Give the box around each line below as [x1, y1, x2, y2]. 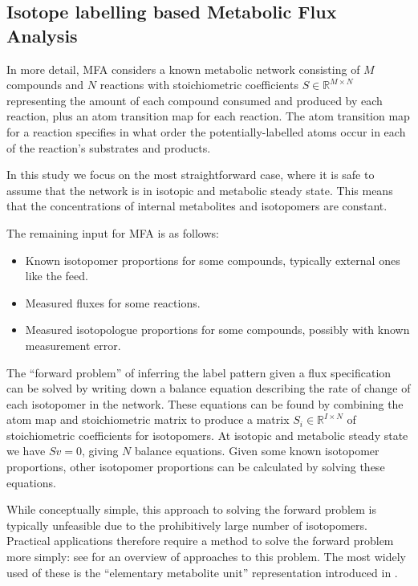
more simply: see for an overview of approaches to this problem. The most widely [6, 548, 406, 565]
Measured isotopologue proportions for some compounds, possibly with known [25, 321, 410, 338]
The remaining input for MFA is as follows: [6, 224, 219, 241]
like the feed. [25, 267, 88, 284]
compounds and [6, 76, 84, 93]
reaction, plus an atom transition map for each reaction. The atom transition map [6, 108, 410, 124]
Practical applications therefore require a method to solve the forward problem [6, 532, 394, 549]
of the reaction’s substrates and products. [6, 139, 211, 156]
